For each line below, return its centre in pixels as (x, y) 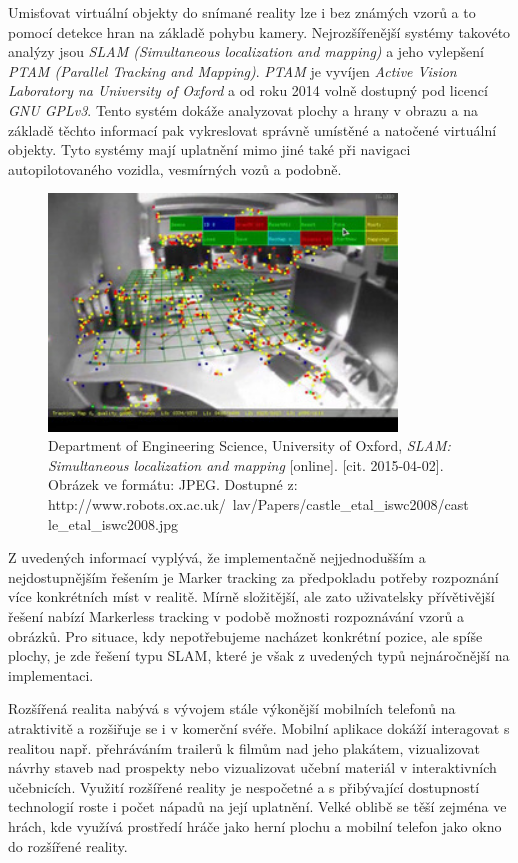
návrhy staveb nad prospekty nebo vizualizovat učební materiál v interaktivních (252, 767)
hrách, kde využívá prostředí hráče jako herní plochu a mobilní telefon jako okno (255, 825)
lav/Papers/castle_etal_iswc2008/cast (350, 504)
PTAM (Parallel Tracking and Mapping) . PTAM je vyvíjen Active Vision (232, 70)
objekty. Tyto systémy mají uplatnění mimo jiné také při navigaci (209, 149)
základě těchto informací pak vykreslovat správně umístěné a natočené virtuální (252, 129)
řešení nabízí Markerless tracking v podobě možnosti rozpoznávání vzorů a (236, 615)
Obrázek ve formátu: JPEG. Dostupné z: (173, 484)
